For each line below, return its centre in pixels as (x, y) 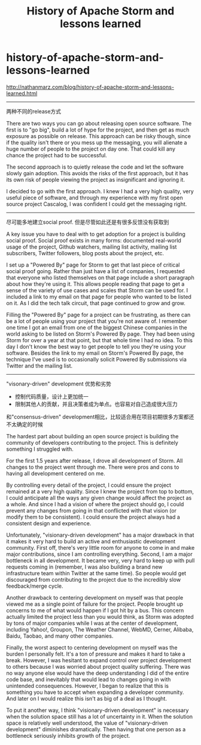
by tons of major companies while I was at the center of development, (92, 623)
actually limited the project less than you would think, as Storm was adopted (100, 617)
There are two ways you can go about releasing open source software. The (99, 123)
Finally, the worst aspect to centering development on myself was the (92, 647)
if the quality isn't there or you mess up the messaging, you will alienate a (97, 142)
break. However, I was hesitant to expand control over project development (99, 660)
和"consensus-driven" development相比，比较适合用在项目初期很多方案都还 (100, 417)
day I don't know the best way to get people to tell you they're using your (96, 346)
